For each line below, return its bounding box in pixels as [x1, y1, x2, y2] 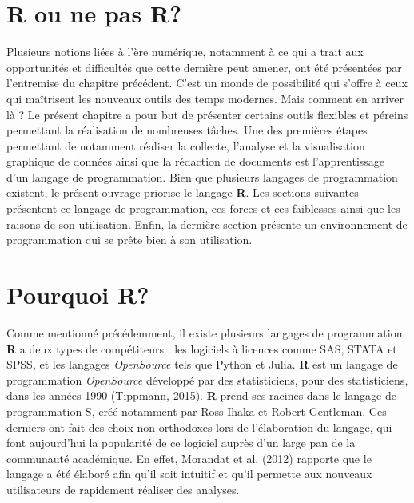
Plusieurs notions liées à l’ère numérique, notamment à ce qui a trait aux [6, 43, 364, 60]
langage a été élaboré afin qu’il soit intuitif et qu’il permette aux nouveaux [6, 465, 372, 482]
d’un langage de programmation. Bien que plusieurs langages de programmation [6, 168, 398, 185]
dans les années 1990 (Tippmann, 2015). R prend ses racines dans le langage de [6, 387, 396, 404]
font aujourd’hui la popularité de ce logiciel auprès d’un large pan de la [6, 434, 356, 451]
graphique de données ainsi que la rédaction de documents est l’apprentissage [6, 153, 385, 170]
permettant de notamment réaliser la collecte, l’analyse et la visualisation [6, 137, 365, 154]
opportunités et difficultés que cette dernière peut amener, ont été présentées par [6, 58, 402, 75]
